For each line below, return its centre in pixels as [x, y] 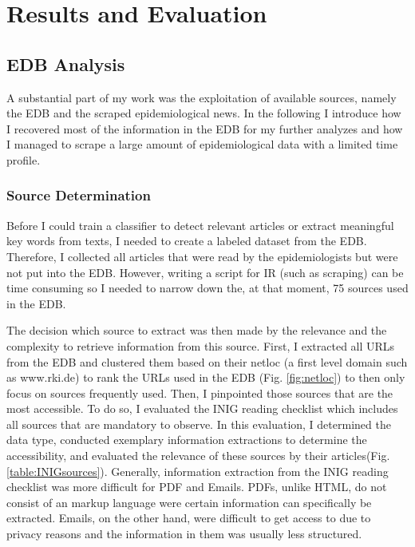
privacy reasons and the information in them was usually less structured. [184, 534]
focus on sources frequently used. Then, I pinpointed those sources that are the [200, 392]
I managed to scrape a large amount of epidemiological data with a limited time [202, 144]
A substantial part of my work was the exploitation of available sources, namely [202, 97]
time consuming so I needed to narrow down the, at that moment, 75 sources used [207, 288]
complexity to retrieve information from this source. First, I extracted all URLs [201, 345]
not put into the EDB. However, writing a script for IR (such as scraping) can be [205, 272]
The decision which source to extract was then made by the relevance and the [197, 330]
